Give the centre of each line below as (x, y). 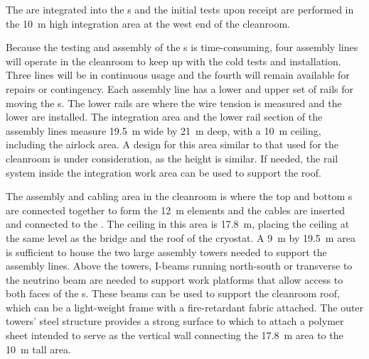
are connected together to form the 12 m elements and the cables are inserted (176, 210)
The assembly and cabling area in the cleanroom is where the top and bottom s (179, 196)
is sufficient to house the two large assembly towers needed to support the (166, 252)
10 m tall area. (38, 349)
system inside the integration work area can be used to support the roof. (164, 172)
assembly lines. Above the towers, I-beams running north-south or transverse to (179, 266)
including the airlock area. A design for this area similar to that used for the (172, 144)
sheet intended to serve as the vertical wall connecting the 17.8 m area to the (175, 335)
